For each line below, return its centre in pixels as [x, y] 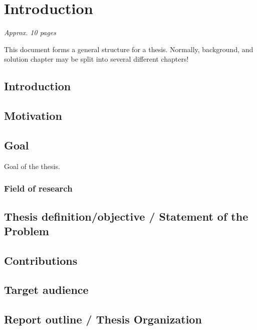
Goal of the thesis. [32, 166]
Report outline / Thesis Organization [103, 319]
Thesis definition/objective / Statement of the [126, 216]
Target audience [46, 290]
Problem [27, 230]
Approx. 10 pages [30, 32]
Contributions [41, 260]
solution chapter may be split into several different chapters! [96, 59]
